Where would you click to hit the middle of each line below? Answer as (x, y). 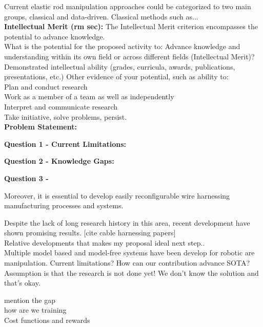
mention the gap (30, 300)
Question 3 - (26, 178)
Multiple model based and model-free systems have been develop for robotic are (129, 253)
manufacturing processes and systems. (64, 205)
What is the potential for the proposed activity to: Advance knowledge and (122, 46)
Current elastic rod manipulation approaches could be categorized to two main (128, 6)
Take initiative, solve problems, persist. (66, 116)
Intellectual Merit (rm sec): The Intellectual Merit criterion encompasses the (131, 26)
